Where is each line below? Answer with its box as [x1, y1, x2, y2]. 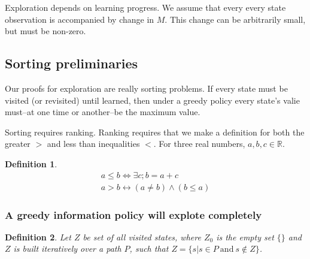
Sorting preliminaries [5, 54, 138, 73]
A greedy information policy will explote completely [5, 207, 262, 222]
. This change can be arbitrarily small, [165, 13, 306, 25]
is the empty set [216, 230, 274, 243]
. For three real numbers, [153, 137, 245, 150]
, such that [129, 242, 169, 255]
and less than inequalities [47, 137, 140, 150]
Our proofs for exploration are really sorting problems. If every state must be [5, 82, 288, 94]
